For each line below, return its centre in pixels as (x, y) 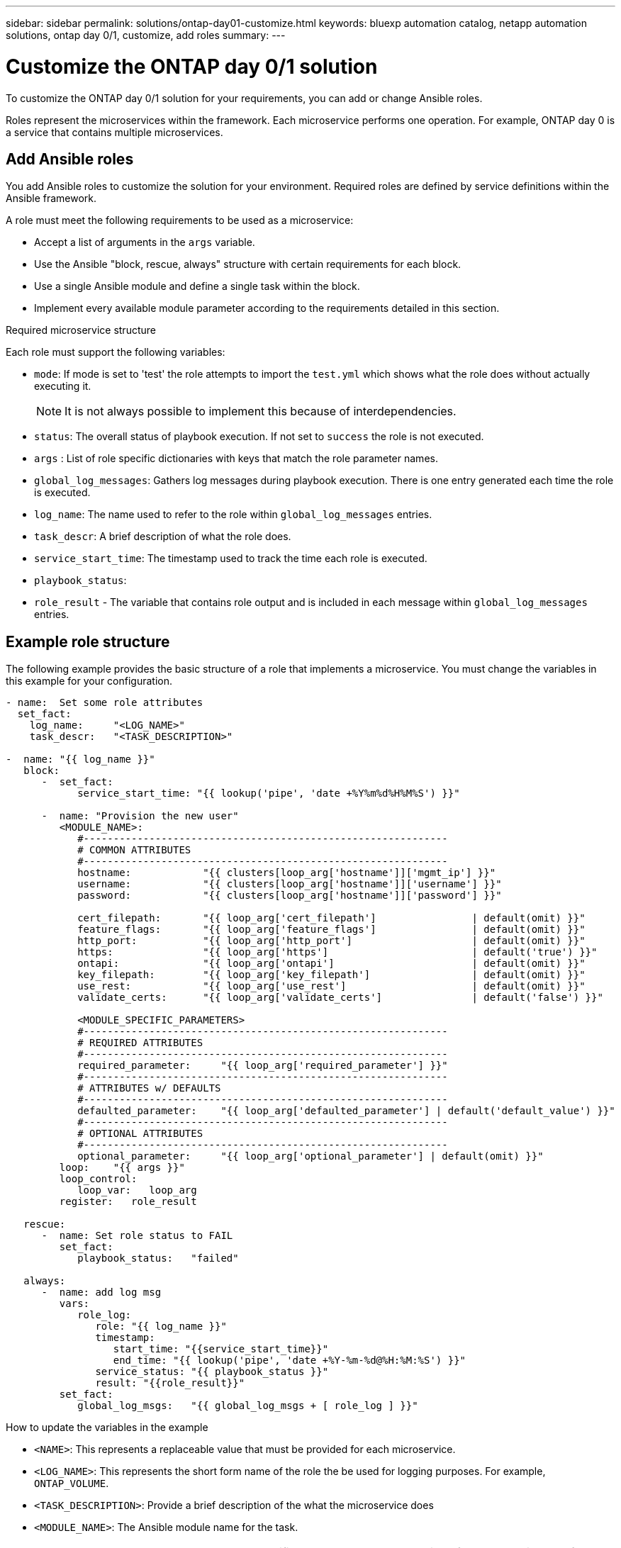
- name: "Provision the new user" (140, 816)
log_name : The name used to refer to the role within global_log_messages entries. (233, 515)
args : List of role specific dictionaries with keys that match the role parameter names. (236, 459)
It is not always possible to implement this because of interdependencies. (261, 411)
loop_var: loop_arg (137, 1190)
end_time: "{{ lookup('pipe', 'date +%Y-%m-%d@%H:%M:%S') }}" (290, 1361)
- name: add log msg (101, 1292)
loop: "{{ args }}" (122, 1168)
